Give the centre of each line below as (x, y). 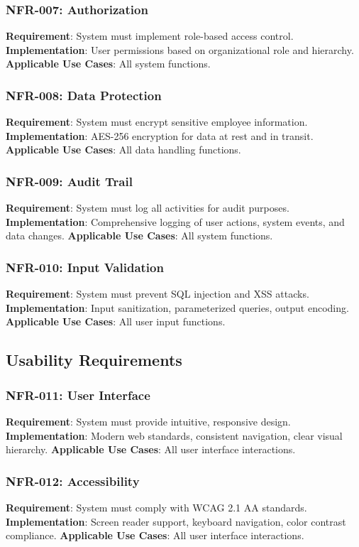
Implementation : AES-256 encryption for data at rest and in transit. (160, 135)
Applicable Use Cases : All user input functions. (116, 321)
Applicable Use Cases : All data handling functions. (123, 150)
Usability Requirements (94, 360)
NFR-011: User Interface (78, 395)
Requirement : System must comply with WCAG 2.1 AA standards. (156, 507)
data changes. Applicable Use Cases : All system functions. (139, 235)
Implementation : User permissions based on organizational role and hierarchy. (180, 49)
